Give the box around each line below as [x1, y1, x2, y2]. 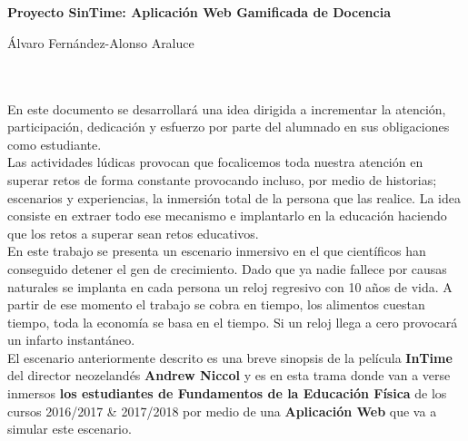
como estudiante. [7, 134, 102, 153]
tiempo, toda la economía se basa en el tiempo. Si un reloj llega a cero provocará [7, 312, 458, 331]
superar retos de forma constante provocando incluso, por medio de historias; [7, 170, 437, 189]
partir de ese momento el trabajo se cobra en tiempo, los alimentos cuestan [7, 295, 425, 314]
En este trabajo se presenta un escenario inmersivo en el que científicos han [7, 241, 426, 260]
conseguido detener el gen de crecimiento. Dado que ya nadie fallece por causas [7, 259, 447, 278]
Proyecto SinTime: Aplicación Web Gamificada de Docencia [7, 3, 392, 22]
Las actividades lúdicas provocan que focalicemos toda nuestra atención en [7, 152, 423, 171]
